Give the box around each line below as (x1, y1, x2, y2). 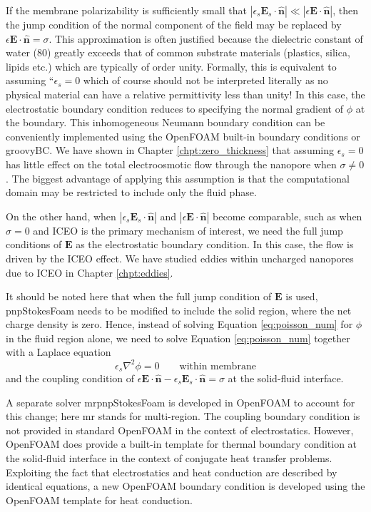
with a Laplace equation (6, 344, 111, 359)
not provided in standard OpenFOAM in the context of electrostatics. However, (6, 422, 354, 437)
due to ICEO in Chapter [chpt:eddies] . (6, 265, 173, 280)
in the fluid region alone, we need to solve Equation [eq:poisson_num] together (6, 330, 350, 345)
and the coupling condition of (6, 371, 135, 386)
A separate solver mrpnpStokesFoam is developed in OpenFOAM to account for (6, 394, 355, 409)
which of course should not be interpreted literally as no (83, 73, 328, 88)
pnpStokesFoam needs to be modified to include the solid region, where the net (6, 302, 352, 317)
